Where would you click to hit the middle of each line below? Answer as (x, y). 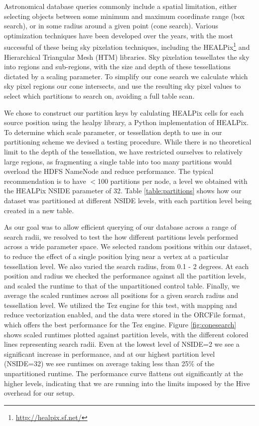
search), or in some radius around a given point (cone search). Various (111, 26)
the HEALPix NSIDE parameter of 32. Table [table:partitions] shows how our (123, 191)
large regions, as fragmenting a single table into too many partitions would (118, 161)
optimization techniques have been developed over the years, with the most (119, 35)
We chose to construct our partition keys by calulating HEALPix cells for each (124, 112)
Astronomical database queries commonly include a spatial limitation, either (121, 6)
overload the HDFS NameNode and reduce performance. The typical (109, 171)
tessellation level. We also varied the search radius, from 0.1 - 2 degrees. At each (127, 266)
